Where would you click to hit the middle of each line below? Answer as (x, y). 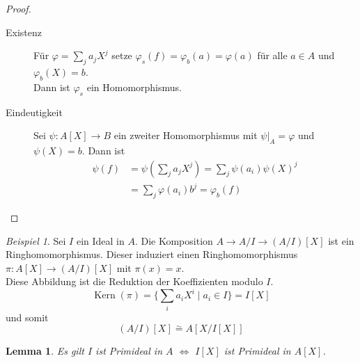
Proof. (18, 8)
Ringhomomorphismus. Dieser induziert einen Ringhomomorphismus (152, 254)
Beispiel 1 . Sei (36, 240)
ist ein (341, 240)
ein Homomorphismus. (134, 87)
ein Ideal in (100, 240)
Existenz (24, 32)
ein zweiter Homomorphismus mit (186, 135)
